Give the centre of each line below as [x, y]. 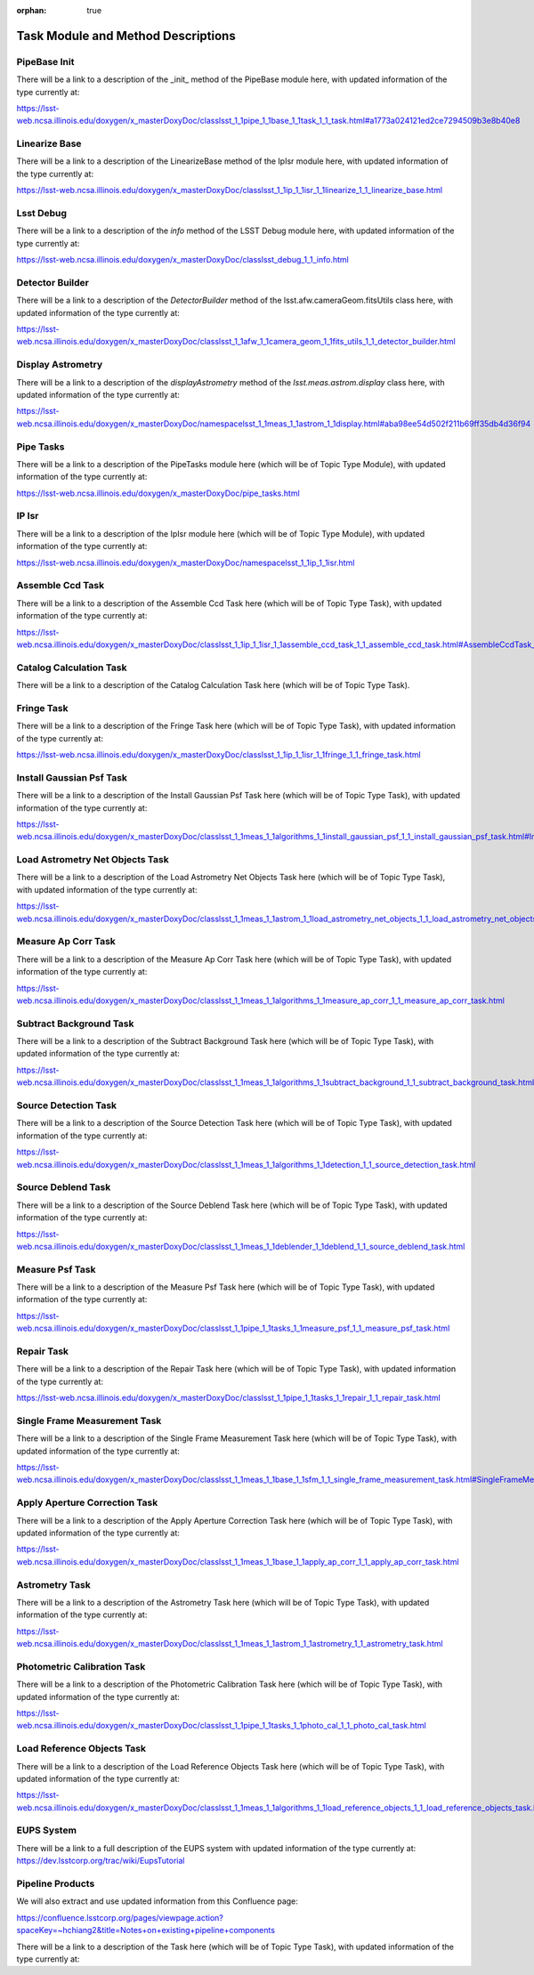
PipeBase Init [45, 61]
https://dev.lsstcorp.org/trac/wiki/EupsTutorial [101, 1861]
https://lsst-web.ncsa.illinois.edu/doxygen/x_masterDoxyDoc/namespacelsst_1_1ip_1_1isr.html [186, 563]
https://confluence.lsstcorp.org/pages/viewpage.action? [120, 1917]
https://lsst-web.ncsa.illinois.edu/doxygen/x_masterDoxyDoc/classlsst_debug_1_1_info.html [182, 260]
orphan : [32, 10]
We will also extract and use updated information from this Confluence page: [157, 1901]
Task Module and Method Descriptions [126, 36]
